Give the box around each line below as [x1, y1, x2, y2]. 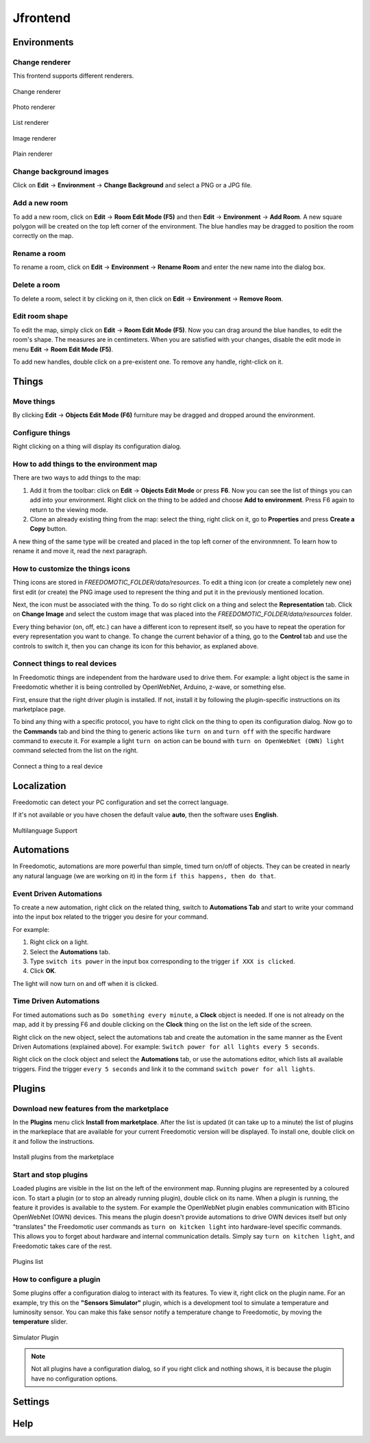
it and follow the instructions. [12, 1137, 95, 1145]
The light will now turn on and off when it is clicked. [12, 979, 158, 987]
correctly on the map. [12, 232, 74, 240]
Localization [12, 779, 66, 792]
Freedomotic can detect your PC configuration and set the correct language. [12, 798, 229, 806]
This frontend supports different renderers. [12, 72, 134, 80]
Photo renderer [12, 103, 56, 111]
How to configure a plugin [12, 1274, 101, 1284]
